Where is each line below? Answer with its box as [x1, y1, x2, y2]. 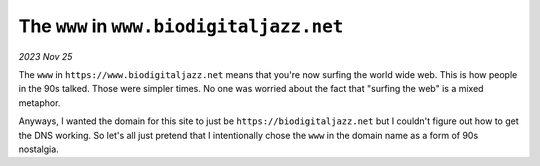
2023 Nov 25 [18, 50, 73, 62]
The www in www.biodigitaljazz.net [18, 15, 344, 37]
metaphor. [18, 96, 61, 109]
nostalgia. [18, 143, 59, 155]
